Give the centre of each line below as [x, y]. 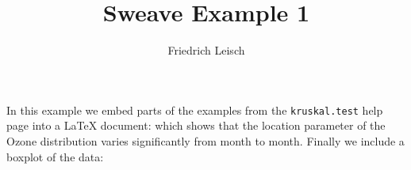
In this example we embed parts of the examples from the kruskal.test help [195, 110]
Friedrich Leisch [206, 50]
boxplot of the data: [55, 156]
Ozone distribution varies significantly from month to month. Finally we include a [205, 140]
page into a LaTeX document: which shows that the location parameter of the [196, 125]
